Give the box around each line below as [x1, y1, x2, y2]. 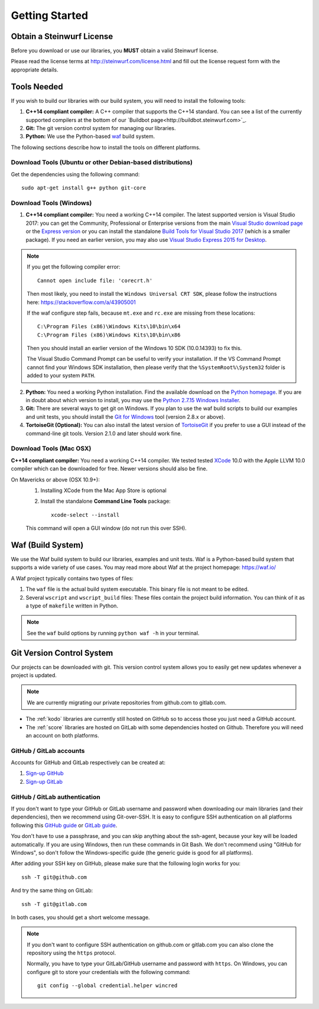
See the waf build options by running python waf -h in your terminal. [27, 629, 200, 636]
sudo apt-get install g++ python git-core [21, 185, 147, 192]
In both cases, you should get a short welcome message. [11, 914, 150, 921]
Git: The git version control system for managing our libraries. [25, 124, 176, 131]
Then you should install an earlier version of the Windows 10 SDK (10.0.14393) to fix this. [27, 345, 242, 352]
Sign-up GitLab [25, 778, 63, 785]
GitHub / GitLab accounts [11, 746, 85, 755]
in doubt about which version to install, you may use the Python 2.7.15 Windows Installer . [25, 397, 241, 404]
